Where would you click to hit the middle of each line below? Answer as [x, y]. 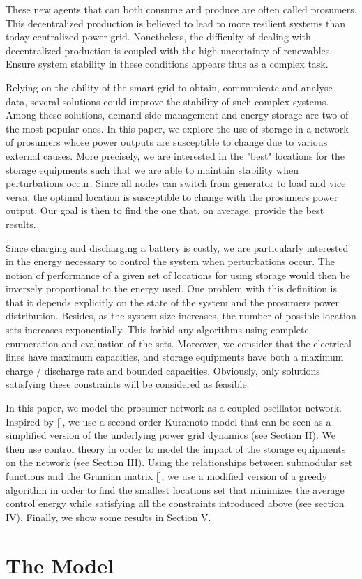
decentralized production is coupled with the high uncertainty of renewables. [169, 50]
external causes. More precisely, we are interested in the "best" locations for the [175, 155]
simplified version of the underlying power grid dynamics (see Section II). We [171, 435]
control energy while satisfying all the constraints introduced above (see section [175, 503]
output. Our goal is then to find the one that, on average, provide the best [165, 210]
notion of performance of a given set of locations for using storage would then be [178, 275]
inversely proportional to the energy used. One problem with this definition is [171, 288]
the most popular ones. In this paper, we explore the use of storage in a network [177, 128]
